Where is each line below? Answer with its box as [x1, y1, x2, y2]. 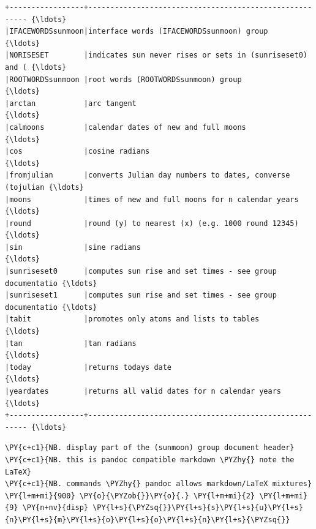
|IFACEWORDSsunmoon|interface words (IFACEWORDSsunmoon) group [5, 27, 268, 36]
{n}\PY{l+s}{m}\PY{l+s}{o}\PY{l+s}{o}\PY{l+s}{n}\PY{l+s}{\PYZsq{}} [5, 515, 290, 524]
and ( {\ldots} [5, 62, 67, 72]
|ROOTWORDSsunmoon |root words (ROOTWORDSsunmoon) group [5, 75, 242, 84]
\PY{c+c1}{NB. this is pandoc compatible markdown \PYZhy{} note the [5, 455, 295, 464]
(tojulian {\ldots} [5, 182, 84, 192]
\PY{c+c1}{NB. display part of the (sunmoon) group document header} [5, 443, 295, 452]
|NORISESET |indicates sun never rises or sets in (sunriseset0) [5, 51, 307, 60]
